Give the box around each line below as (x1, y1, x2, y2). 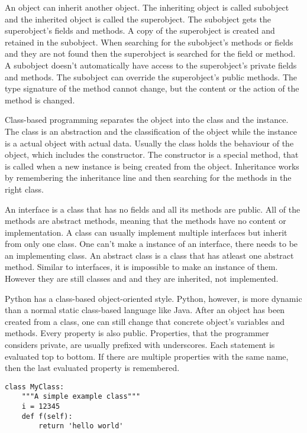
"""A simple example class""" (21, 392, 141, 401)
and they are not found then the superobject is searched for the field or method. (5, 47, 296, 60)
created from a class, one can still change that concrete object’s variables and (5, 315, 285, 327)
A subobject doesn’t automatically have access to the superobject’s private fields (5, 58, 297, 71)
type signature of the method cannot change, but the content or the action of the (5, 82, 299, 95)
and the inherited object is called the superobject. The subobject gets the (5, 12, 271, 25)
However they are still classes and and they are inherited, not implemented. (5, 272, 279, 285)
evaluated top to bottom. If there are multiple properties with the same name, (5, 350, 289, 362)
